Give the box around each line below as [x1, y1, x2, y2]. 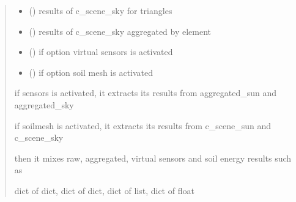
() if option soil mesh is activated [29, 65, 154, 78]
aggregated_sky [14, 98, 74, 111]
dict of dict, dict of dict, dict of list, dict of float [14, 184, 194, 196]
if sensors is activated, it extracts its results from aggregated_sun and [14, 86, 277, 99]
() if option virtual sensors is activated [29, 45, 173, 58]
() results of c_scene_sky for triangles [29, 4, 172, 17]
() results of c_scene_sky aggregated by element [29, 24, 212, 37]
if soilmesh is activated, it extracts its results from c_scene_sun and [14, 119, 271, 132]
